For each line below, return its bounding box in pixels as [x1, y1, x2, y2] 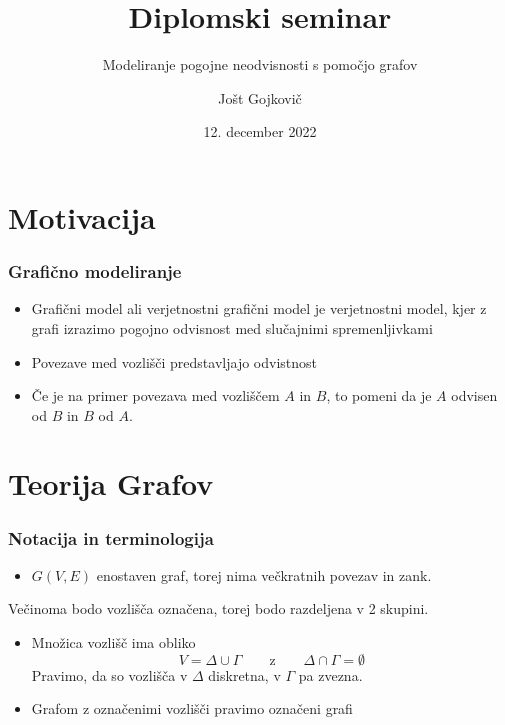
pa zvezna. [298, 664, 363, 685]
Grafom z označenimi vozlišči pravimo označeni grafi [31, 698, 353, 719]
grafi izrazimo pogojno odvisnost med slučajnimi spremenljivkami [31, 317, 433, 338]
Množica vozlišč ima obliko [31, 632, 196, 653]
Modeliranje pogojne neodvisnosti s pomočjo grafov [102, 54, 418, 75]
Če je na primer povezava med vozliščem [31, 385, 280, 406]
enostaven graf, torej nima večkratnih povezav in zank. [96, 564, 432, 585]
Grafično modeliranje [8, 259, 182, 284]
